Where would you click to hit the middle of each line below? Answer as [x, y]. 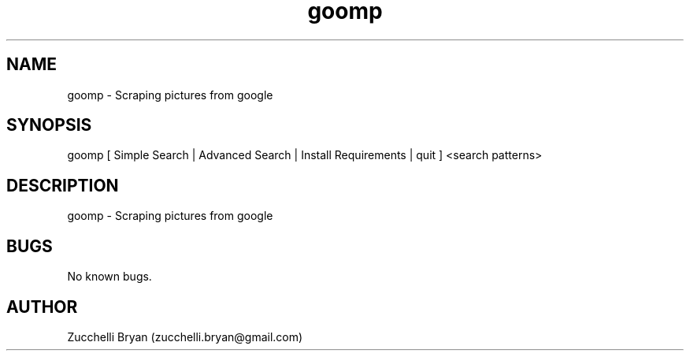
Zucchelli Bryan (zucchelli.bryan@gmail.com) [185, 337]
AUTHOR [42, 307]
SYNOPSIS [49, 125]
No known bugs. [109, 277]
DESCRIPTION [63, 185]
